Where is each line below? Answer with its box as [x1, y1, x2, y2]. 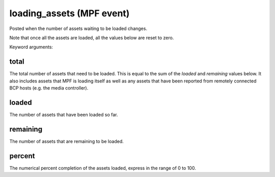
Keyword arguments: [9, 44, 53, 50]
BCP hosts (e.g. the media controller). [9, 85, 89, 91]
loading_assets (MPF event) [9, 8, 130, 19]
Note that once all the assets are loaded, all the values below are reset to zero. [9, 35, 174, 41]
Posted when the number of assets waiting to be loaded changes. [9, 25, 148, 32]
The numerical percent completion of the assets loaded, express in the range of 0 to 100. [9, 165, 196, 171]
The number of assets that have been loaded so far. [9, 111, 118, 117]
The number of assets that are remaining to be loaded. [9, 138, 124, 144]
